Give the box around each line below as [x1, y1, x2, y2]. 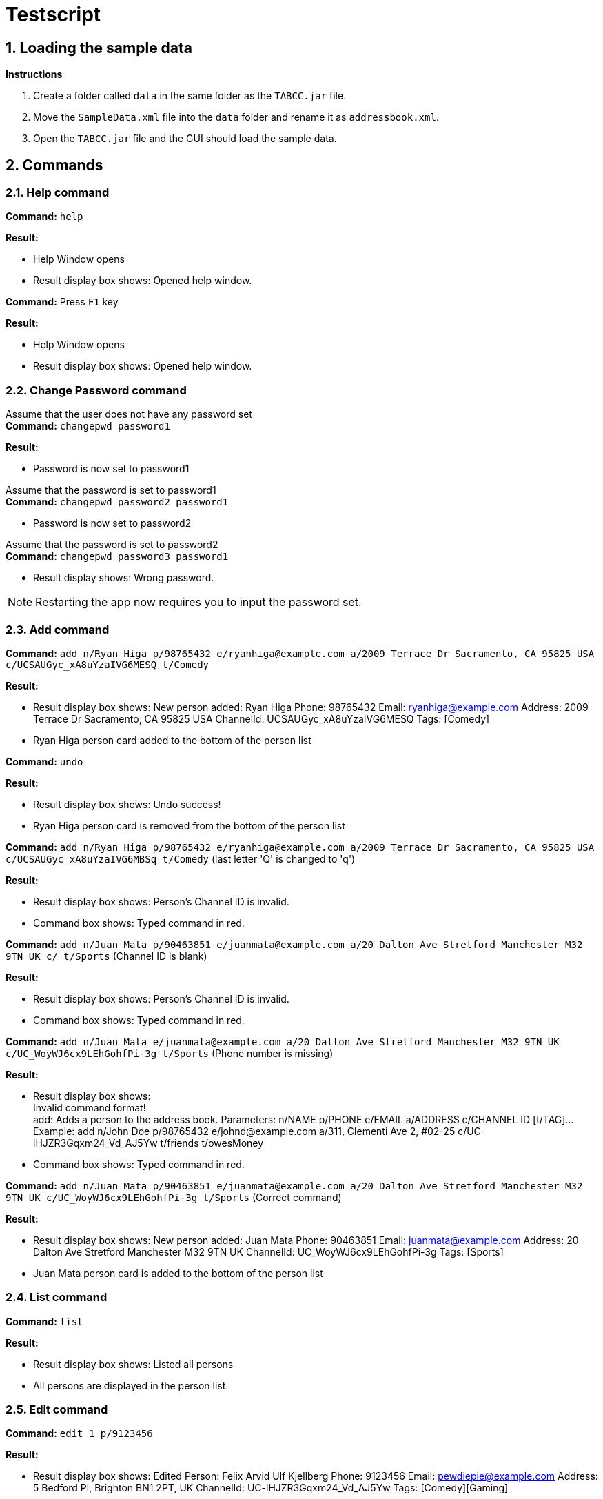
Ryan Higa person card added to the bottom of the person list [33, 734, 311, 746]
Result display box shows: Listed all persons [33, 1358, 234, 1370]
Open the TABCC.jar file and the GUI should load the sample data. [33, 132, 337, 145]
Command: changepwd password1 [6, 420, 170, 432]
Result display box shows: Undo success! [33, 798, 221, 810]
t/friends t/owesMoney [160, 1136, 264, 1149]
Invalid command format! [33, 1101, 146, 1114]
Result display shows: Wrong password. [33, 572, 214, 584]
